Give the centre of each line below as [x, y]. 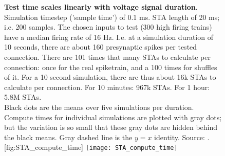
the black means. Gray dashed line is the [68, 137]
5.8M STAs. [23, 97]
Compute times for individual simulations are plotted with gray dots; [113, 117]
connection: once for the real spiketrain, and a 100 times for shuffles [111, 67]
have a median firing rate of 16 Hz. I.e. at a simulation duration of [109, 37]
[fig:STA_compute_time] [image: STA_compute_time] [91, 147]
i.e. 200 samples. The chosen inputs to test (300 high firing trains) [108, 27]
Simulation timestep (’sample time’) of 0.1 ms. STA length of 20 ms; [112, 17]
